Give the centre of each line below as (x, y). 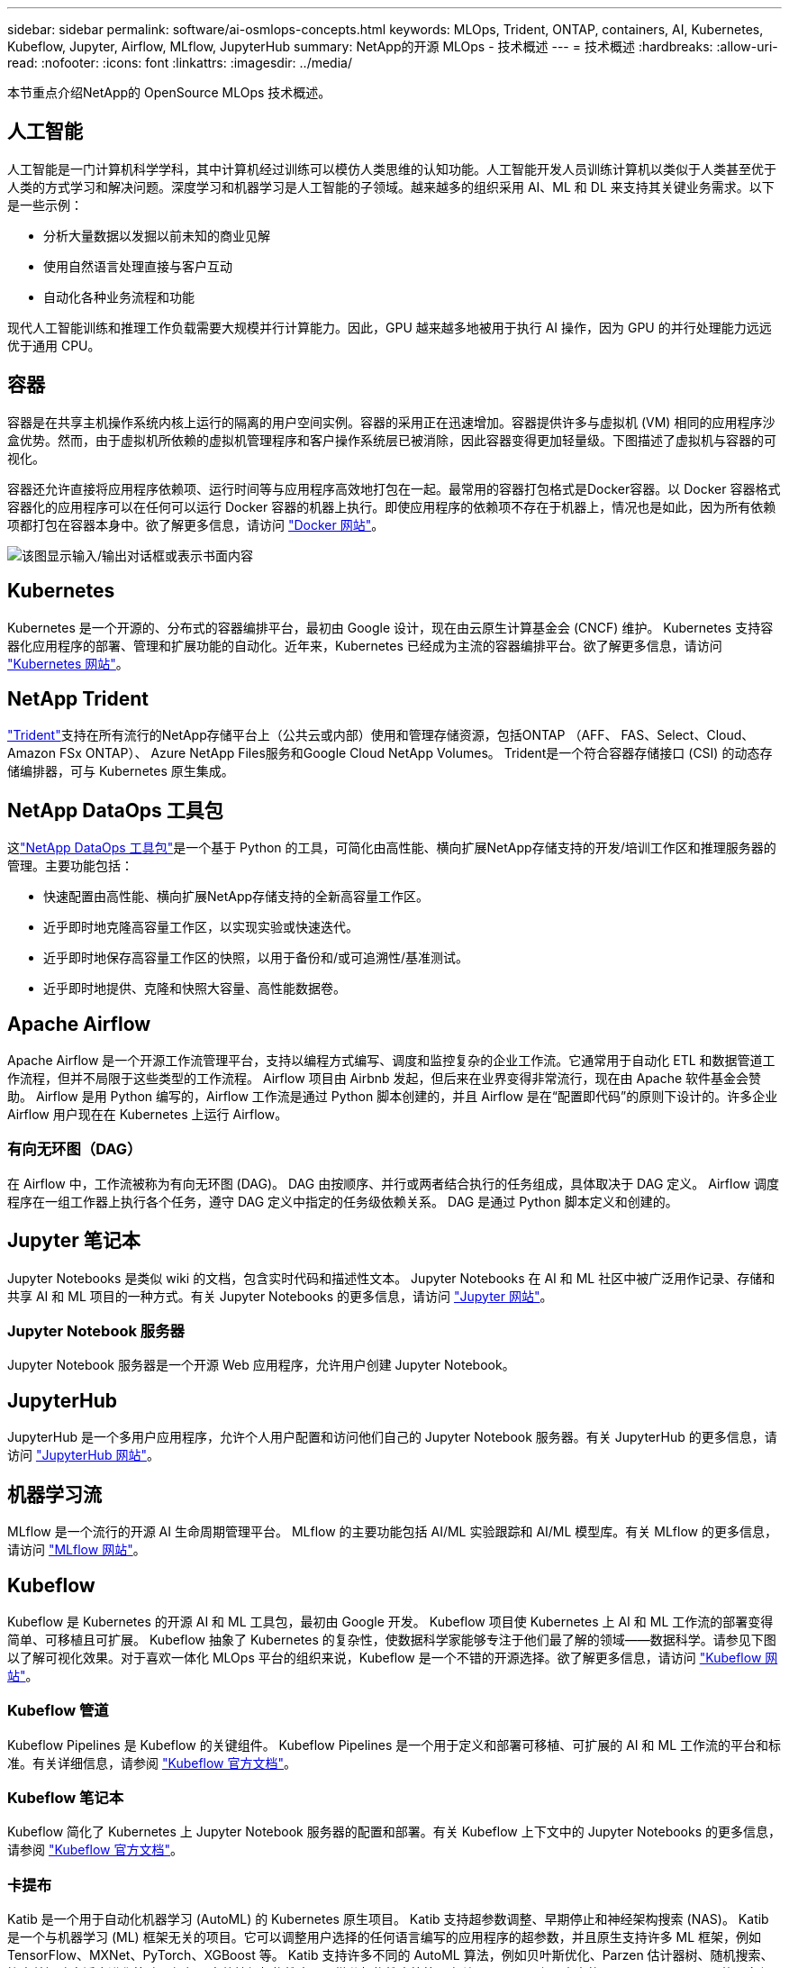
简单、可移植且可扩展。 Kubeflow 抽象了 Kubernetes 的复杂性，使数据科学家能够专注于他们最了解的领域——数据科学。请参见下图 (392, 1639)
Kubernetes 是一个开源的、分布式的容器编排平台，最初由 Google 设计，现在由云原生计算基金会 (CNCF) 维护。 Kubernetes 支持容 (390, 627)
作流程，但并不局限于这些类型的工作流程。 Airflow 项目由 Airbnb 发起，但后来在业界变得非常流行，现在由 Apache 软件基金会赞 (385, 1079)
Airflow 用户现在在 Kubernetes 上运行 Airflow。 (148, 1115)
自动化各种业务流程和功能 (119, 296)
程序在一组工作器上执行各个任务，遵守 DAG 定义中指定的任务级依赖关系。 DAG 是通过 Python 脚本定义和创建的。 (343, 1201)
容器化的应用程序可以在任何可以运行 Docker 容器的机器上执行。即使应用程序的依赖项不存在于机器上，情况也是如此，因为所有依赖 (392, 506)
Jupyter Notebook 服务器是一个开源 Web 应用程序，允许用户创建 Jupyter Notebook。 (261, 1365)
